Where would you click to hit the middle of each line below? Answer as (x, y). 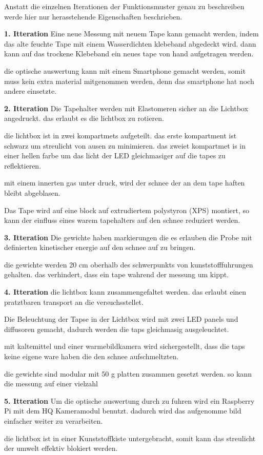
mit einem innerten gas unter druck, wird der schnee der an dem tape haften (125, 183)
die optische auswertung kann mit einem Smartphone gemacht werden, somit (125, 70)
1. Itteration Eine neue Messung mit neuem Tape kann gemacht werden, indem (131, 34)
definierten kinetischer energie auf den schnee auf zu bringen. (100, 247)
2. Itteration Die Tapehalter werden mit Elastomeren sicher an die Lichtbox (126, 108)
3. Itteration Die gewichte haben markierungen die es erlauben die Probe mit (128, 237)
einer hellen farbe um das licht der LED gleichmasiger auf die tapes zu (115, 156)
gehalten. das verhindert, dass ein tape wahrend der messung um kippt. (117, 274)
